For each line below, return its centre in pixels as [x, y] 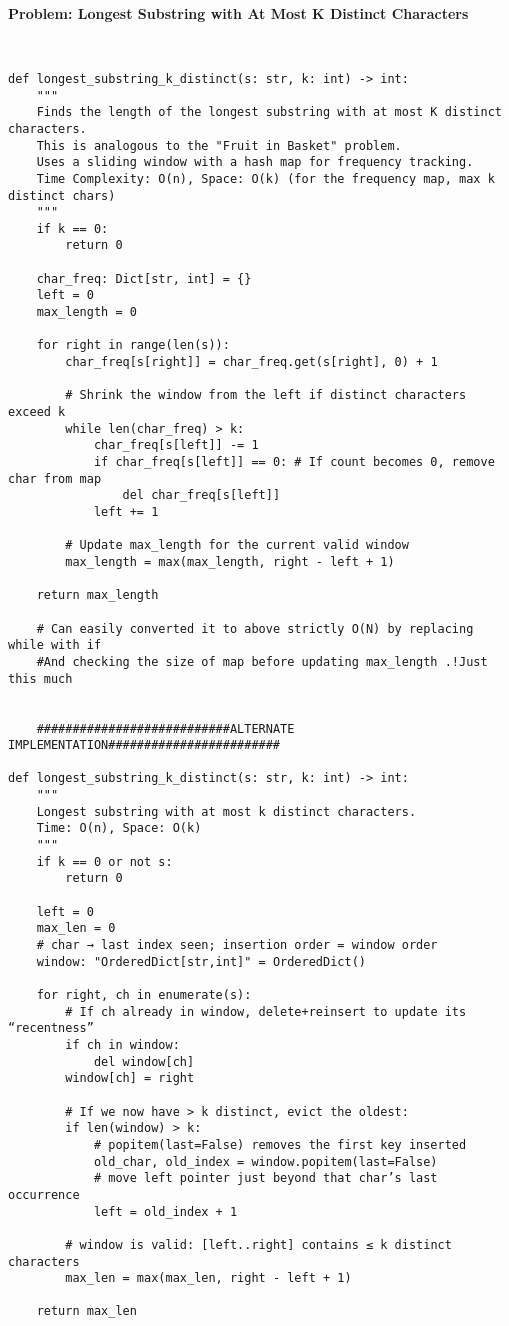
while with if [55, 645]
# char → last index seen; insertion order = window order [237, 945]
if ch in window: [122, 1044]
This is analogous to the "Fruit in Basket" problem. [219, 145]
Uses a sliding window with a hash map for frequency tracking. [255, 162]
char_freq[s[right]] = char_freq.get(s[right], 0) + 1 [251, 362]
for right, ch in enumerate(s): [144, 995]
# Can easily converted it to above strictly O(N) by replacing [255, 628]
